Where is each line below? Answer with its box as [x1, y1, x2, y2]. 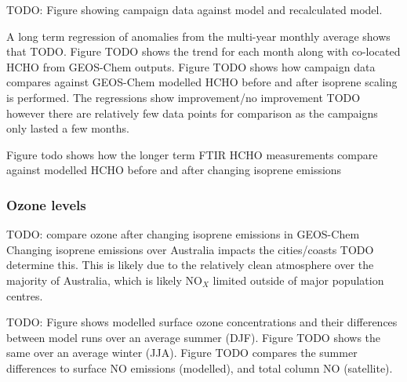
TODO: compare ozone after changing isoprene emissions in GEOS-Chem [6, 226, 360, 242]
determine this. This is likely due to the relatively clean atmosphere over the [6, 256, 374, 273]
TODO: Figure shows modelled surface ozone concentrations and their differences [6, 314, 398, 330]
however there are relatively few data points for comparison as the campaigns [6, 104, 378, 121]
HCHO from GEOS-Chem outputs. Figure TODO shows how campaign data [6, 58, 376, 75]
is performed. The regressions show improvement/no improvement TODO [6, 89, 361, 105]
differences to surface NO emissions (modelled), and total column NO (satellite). [6, 359, 393, 376]
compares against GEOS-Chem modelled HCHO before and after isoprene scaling [6, 74, 398, 90]
